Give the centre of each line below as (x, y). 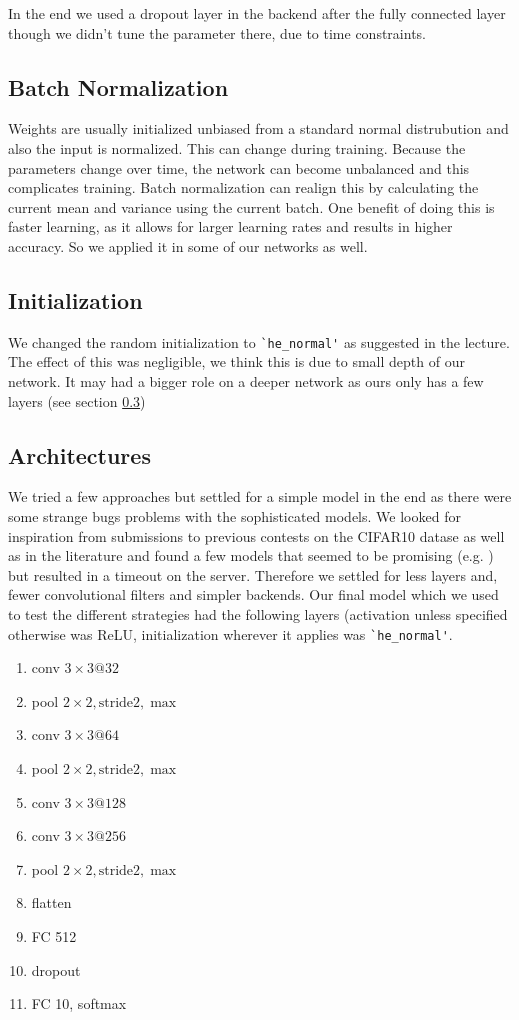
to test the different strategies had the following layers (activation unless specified (258, 613)
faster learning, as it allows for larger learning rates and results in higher (230, 226)
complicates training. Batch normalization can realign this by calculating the (243, 187)
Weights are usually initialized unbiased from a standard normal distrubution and (258, 128)
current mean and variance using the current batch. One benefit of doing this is (251, 206)
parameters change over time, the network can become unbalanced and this (239, 167)
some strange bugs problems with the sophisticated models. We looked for (234, 515)
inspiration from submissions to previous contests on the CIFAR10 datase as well (256, 535)
